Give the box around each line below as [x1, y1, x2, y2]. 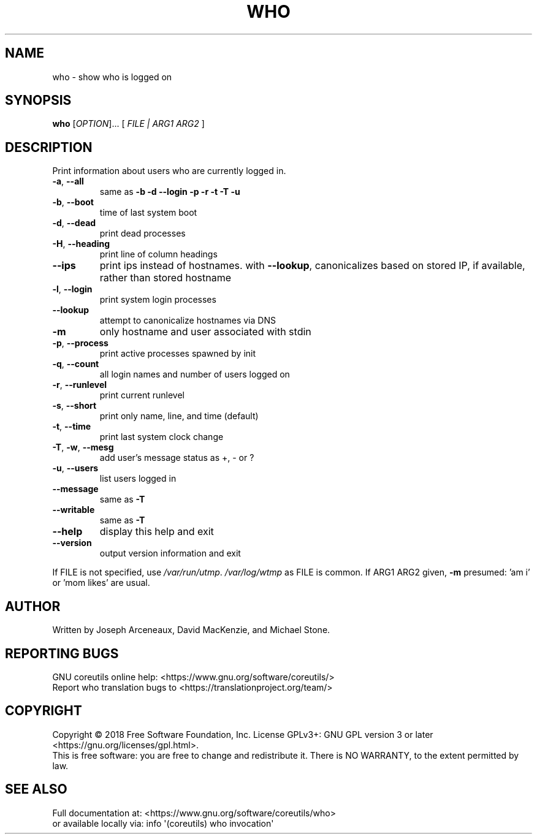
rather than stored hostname [99, 271, 231, 284]
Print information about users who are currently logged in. [52, 165, 286, 177]
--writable [52, 504, 95, 515]
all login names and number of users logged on [99, 369, 290, 380]
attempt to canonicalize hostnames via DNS [99, 315, 276, 326]
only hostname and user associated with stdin [99, 325, 311, 338]
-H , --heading [52, 238, 110, 249]
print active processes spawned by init [99, 348, 256, 359]
